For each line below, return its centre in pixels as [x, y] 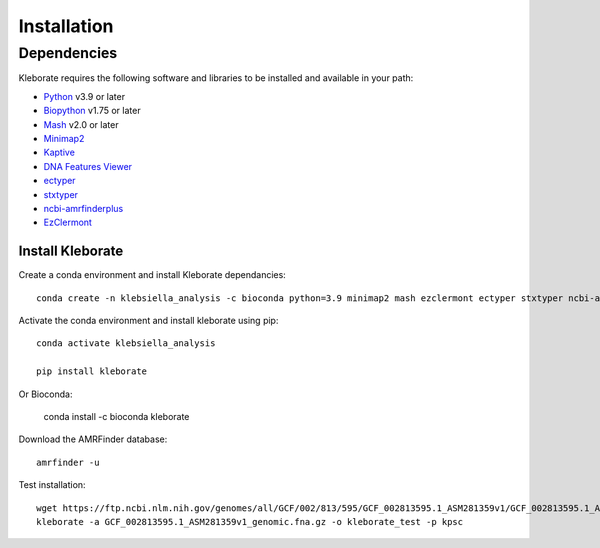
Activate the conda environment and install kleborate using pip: [148, 320]
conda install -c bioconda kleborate [116, 416]
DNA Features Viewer [88, 166]
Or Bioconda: [45, 394]
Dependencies [68, 53]
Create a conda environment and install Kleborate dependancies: [152, 275]
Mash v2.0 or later [81, 124]
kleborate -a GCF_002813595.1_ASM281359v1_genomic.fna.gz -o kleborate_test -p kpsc [250, 521]
